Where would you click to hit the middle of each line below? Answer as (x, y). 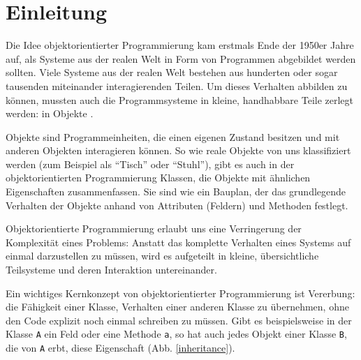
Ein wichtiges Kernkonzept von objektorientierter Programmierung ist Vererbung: (180, 293)
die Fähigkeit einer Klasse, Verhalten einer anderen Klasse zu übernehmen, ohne (177, 307)
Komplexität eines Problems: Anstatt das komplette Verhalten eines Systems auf (178, 242)
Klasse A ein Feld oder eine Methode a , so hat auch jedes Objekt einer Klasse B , (176, 334)
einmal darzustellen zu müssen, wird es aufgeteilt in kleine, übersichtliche (162, 256)
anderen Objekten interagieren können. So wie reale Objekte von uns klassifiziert (178, 150)
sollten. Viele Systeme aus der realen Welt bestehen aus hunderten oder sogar (172, 72)
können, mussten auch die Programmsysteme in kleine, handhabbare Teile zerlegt (180, 99)
